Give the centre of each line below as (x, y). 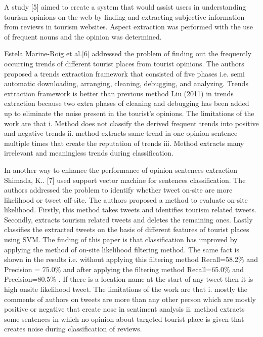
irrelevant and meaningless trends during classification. (89, 153)
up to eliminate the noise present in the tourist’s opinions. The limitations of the (129, 113)
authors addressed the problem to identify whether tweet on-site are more (118, 190)
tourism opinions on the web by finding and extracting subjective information (124, 16)
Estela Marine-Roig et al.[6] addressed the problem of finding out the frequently (128, 53)
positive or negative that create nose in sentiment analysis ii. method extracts (124, 309)
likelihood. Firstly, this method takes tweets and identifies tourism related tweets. (130, 210)
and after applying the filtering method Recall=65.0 (144, 269)
